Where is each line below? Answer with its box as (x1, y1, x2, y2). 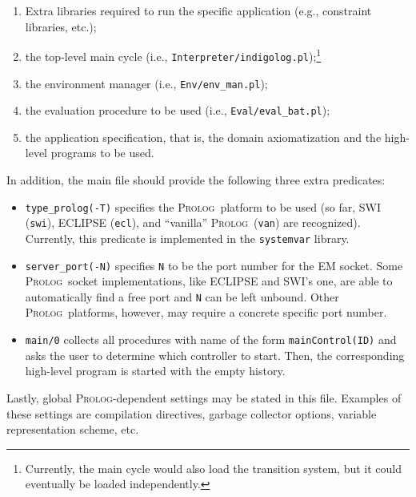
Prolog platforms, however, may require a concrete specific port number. (25, 304, 387, 321)
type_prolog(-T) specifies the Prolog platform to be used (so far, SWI (25, 198, 381, 215)
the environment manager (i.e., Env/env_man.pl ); (25, 75, 268, 91)
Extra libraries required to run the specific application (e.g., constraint (25, 2, 372, 18)
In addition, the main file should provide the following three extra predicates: (6, 172, 386, 188)
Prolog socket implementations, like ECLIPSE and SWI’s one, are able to (25, 273, 393, 289)
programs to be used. (50, 144, 154, 161)
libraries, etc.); (25, 18, 97, 34)
